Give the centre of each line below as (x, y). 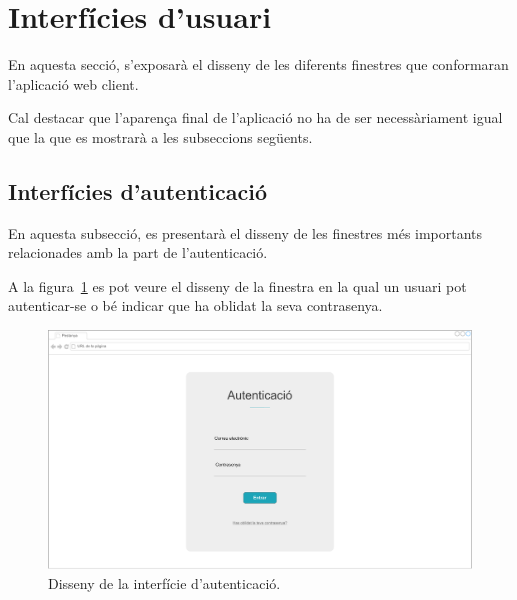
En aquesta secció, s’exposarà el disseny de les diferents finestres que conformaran (258, 64)
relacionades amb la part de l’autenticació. (138, 252)
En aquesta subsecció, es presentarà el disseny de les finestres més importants (245, 232)
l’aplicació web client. (73, 83)
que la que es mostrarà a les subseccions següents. (160, 136)
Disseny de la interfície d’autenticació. (164, 582)
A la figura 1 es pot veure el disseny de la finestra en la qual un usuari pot (237, 285)
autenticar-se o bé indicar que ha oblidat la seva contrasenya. (195, 305)
